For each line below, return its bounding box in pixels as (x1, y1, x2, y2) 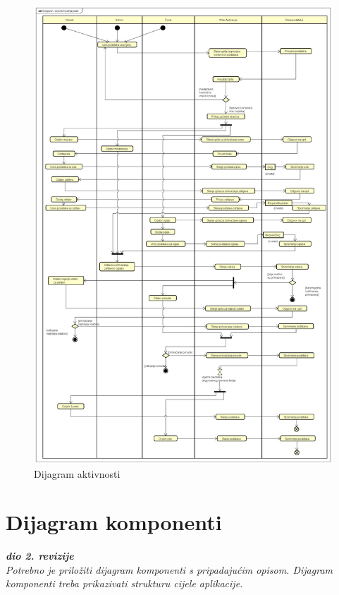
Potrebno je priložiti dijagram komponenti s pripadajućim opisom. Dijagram (6, 562, 333, 577)
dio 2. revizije (6, 548, 74, 563)
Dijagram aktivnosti (34, 466, 121, 481)
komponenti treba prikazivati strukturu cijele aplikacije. (6, 576, 243, 591)
